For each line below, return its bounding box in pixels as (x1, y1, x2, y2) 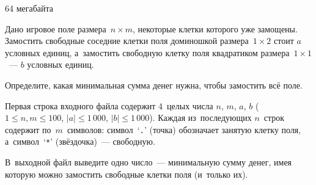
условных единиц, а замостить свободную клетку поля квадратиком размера (5, 46, 290, 59)
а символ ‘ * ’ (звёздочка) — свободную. (5, 135, 155, 148)
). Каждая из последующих (149, 111, 252, 124)
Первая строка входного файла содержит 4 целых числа (5, 99, 213, 112)
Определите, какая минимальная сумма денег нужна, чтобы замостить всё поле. (5, 78, 303, 91)
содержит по (5, 123, 51, 136)
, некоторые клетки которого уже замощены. (132, 22, 298, 35)
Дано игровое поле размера (5, 22, 106, 35)
